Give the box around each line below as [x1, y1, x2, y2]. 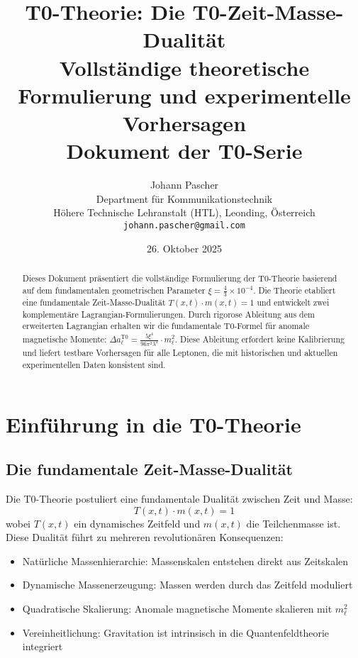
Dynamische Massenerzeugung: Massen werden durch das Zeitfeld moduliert [22, 577, 353, 592]
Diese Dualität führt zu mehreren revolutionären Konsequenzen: [6, 530, 284, 545]
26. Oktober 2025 [147, 240, 222, 255]
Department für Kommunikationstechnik [96, 191, 273, 206]
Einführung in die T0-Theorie [6, 409, 301, 438]
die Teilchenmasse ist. [246, 515, 341, 530]
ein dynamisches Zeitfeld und [74, 515, 201, 530]
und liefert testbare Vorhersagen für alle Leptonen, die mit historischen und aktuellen [22, 347, 338, 359]
